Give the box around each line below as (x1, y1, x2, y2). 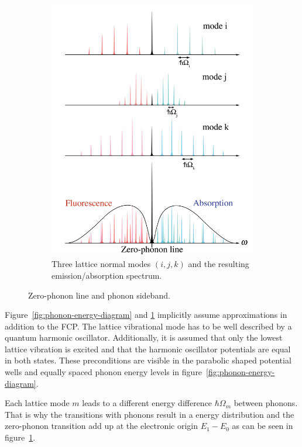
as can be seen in (232, 420, 293, 432)
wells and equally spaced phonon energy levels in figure (5, 366, 203, 378)
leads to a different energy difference (82, 397, 212, 409)
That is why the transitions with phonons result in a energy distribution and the (5, 408, 294, 420)
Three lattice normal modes (52, 258, 151, 270)
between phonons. (234, 397, 298, 409)
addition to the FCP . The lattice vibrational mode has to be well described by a (5, 320, 292, 332)
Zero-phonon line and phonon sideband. (28, 289, 170, 301)
